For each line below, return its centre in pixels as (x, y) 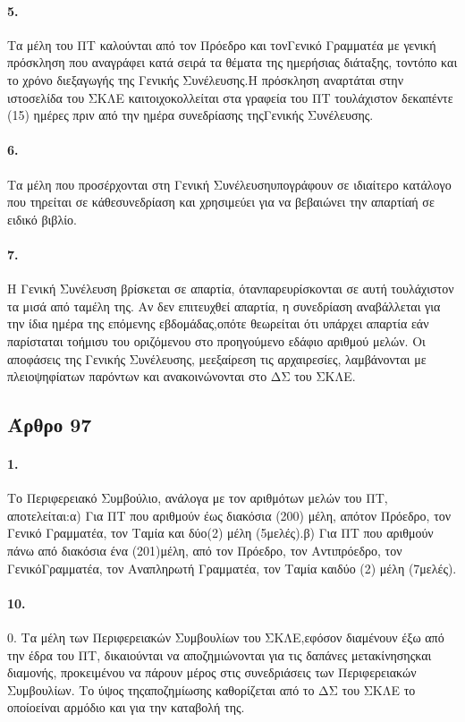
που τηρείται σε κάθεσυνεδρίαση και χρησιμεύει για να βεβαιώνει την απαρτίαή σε (221, 202)
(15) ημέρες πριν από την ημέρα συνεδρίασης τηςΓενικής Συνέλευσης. (190, 115)
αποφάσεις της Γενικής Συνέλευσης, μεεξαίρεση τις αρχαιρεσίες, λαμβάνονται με (217, 358)
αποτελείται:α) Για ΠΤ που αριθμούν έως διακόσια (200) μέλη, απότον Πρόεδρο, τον (229, 515)
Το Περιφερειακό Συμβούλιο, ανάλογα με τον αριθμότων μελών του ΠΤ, (198, 498)
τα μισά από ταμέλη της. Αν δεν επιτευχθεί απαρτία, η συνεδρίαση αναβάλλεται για (224, 306)
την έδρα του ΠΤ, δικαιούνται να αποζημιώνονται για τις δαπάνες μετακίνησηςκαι (220, 654)
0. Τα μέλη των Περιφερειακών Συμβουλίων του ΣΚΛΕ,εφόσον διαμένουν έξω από (226, 637)
